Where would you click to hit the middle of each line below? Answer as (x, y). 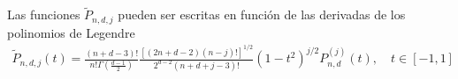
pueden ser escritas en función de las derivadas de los (262, 14)
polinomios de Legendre (71, 32)
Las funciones (44, 14)
